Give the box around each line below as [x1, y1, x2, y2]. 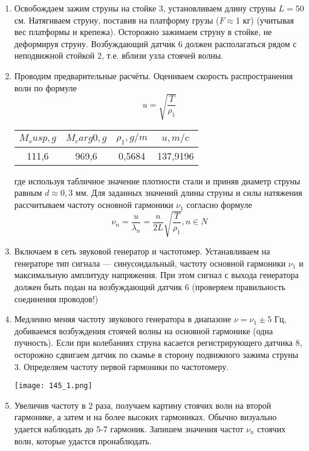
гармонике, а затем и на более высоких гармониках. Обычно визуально [14, 410, 277, 423]
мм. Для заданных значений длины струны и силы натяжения [75, 186, 302, 199]
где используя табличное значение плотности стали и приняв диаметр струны [14, 174, 301, 187]
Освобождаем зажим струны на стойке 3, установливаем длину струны [14, 2, 276, 14]
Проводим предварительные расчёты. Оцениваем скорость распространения [14, 69, 293, 82]
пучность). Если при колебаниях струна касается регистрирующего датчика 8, [14, 336, 302, 349]
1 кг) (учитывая [236, 13, 294, 26]
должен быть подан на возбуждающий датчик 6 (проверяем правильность [14, 281, 285, 293]
